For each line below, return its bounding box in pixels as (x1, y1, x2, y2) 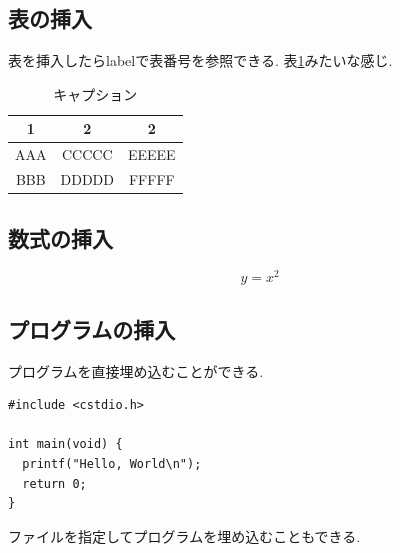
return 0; (22, 476, 87, 491)
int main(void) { (8, 437, 123, 452)
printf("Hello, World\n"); (22, 457, 202, 472)
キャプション (53, 83, 138, 104)
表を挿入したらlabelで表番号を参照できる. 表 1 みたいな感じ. (8, 50, 393, 71)
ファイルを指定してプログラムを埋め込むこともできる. (8, 525, 361, 546)
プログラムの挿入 (8, 313, 176, 344)
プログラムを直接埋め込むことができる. (8, 360, 264, 381)
